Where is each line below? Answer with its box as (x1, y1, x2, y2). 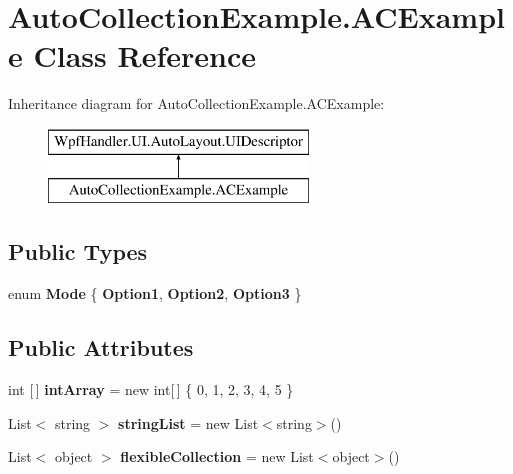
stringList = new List (118, 412, 259, 433)
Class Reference (33, 35, 256, 76)
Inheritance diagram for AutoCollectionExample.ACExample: (8, 93, 385, 114)
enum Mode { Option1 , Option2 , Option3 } (8, 283, 302, 304)
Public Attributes (8, 332, 194, 363)
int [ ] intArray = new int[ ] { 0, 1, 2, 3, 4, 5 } (8, 379, 294, 400)
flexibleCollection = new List (120, 446, 314, 467)
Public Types (8, 236, 148, 267)
